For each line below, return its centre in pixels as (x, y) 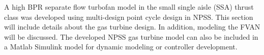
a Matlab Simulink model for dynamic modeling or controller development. (121, 47)
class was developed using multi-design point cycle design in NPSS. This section (129, 17)
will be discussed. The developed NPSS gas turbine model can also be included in (131, 36)
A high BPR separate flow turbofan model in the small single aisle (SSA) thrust (129, 7)
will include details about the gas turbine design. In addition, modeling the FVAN (132, 27)
